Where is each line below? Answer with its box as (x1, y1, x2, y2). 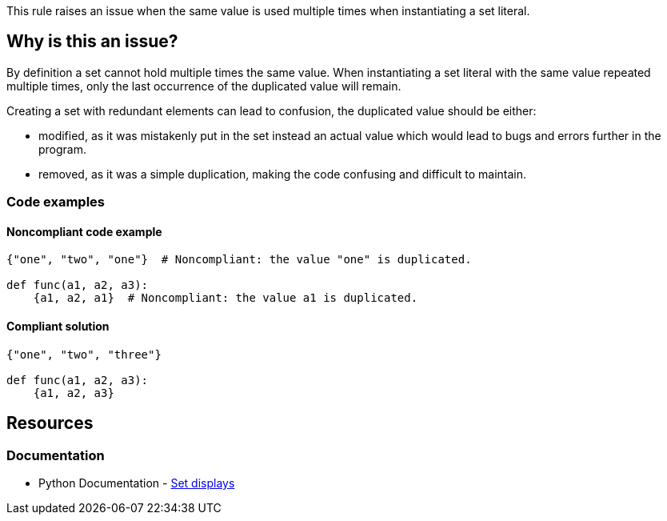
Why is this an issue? (6, 31, 178, 52)
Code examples (6, 194, 106, 210)
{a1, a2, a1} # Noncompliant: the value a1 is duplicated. (33, 291, 418, 305)
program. (38, 142, 87, 156)
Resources (6, 413, 94, 434)
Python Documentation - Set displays (38, 475, 235, 490)
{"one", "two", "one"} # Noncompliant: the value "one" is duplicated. (6, 253, 472, 267)
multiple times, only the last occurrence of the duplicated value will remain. (6, 78, 401, 93)
